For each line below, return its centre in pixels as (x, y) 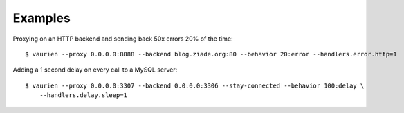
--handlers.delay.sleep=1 (83, 95)
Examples (42, 18)
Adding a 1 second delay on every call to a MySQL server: (95, 70)
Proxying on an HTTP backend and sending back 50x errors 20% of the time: (123, 39)
